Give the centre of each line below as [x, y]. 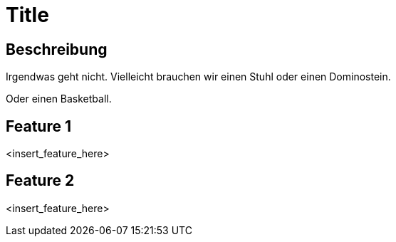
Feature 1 [38, 126]
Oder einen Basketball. [59, 99]
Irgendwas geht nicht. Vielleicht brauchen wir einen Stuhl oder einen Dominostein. [198, 77]
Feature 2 [40, 181]
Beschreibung [57, 49]
